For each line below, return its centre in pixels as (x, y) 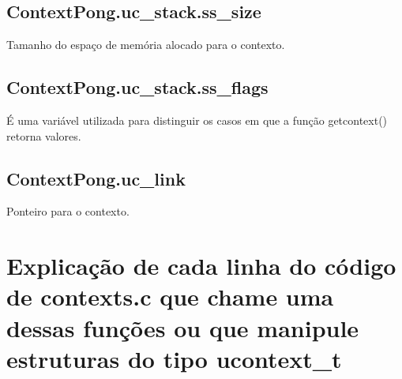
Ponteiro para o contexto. (68, 211)
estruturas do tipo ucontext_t (174, 358)
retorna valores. (44, 135)
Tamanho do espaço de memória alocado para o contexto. (146, 45)
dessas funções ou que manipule (183, 327)
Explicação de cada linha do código (201, 266)
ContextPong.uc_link (96, 178)
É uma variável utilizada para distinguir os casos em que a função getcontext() (197, 120)
